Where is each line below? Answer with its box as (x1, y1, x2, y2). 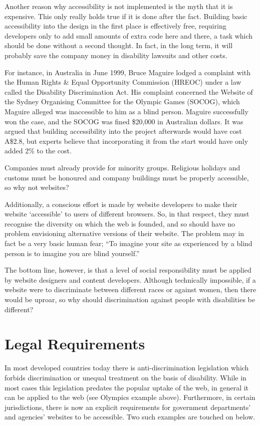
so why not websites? (5, 182, 69, 192)
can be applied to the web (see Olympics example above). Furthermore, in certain (5, 392, 255, 402)
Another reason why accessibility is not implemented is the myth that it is (5, 1, 233, 11)
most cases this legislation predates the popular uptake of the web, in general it (5, 382, 249, 392)
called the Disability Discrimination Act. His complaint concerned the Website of (5, 86, 253, 97)
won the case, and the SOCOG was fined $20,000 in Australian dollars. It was (5, 116, 243, 126)
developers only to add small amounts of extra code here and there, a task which (5, 30, 253, 41)
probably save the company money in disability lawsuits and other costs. (5, 50, 227, 60)
